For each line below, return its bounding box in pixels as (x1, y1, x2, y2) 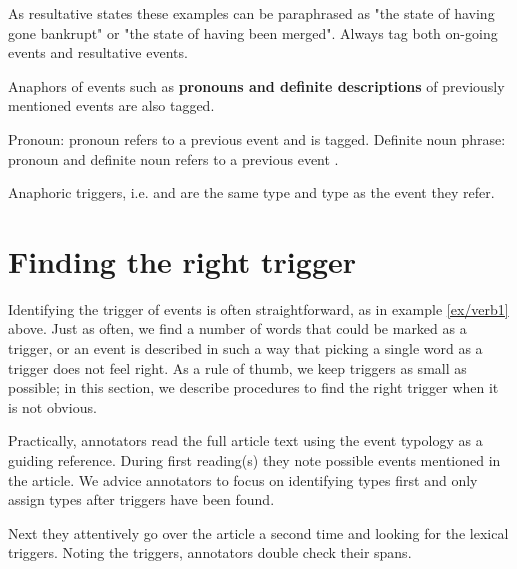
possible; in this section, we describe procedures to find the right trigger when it (8, 377, 499, 398)
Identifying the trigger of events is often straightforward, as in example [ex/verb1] (8, 298, 509, 319)
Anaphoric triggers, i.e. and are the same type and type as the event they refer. (8, 182, 495, 203)
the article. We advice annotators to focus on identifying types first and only (8, 469, 478, 490)
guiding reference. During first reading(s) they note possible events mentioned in (8, 450, 501, 471)
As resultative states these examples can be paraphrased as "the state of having (8, 3, 495, 23)
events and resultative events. (8, 42, 188, 63)
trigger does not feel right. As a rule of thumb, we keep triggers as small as (8, 357, 467, 378)
